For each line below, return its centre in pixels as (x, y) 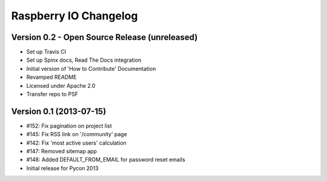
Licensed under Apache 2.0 (61, 85)
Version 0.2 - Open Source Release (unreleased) (104, 37)
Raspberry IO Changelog (74, 16)
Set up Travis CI (46, 52)
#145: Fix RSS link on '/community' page (77, 134)
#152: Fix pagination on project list (69, 126)
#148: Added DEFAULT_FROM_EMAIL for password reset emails (106, 160)
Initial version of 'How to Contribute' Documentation (91, 68)
